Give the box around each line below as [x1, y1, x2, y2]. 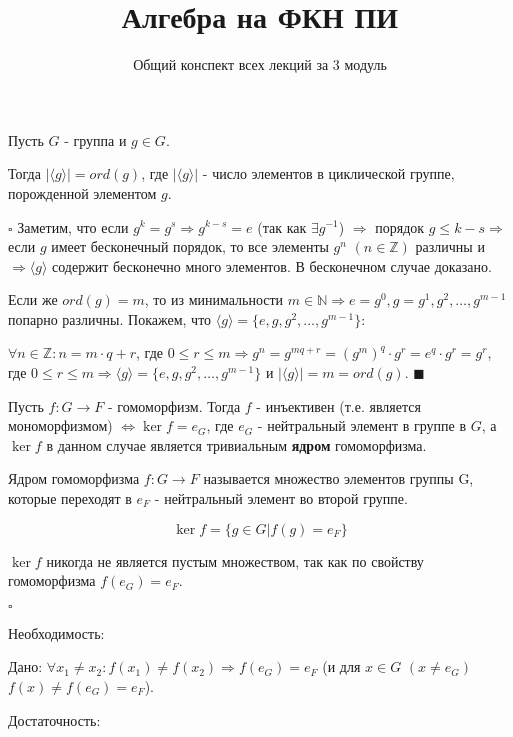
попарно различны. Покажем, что [8, 308, 212, 329]
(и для [322, 656, 361, 677]
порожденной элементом [8, 182, 157, 203]
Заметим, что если [17, 216, 129, 237]
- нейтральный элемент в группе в [257, 415, 467, 436]
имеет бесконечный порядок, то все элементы [51, 236, 329, 257]
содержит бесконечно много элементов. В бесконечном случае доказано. [51, 255, 492, 276]
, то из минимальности [144, 289, 284, 310]
